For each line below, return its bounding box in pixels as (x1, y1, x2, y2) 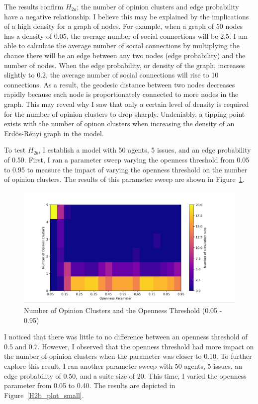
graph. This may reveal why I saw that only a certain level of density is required (4, 98, 249, 109)
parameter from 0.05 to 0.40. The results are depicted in (4, 380, 175, 391)
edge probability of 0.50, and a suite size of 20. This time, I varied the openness (4, 370, 247, 381)
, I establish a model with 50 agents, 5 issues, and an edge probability (38, 145, 251, 155)
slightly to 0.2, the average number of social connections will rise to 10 (4, 70, 219, 80)
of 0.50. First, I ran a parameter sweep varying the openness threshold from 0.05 (4, 154, 250, 164)
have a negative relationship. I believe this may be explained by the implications (4, 11, 249, 21)
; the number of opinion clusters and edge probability (77, 1, 239, 11)
